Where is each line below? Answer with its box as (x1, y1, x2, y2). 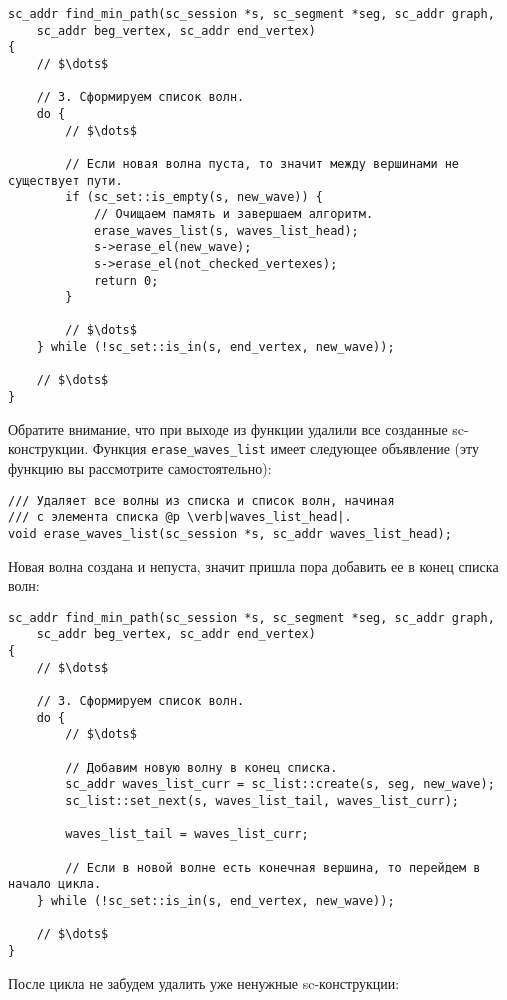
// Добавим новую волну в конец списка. (65, 760, 338, 775)
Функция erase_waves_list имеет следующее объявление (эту (92, 438, 479, 459)
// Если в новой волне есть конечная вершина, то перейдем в (65, 860, 481, 875)
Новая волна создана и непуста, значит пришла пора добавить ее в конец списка (8, 555, 499, 576)
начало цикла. (8, 877, 102, 892)
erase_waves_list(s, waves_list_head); (93, 223, 359, 238)
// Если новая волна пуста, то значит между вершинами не (65, 156, 460, 171)
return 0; (93, 273, 159, 288)
